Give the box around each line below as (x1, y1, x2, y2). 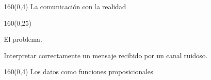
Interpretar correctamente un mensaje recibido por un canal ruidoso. (4, 50, 208, 60)
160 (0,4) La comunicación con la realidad (4, 1, 126, 11)
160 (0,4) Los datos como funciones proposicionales (4, 66, 153, 77)
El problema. (4, 34, 42, 44)
